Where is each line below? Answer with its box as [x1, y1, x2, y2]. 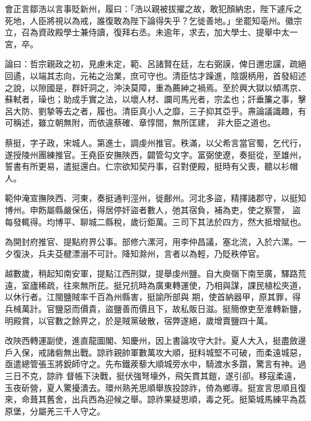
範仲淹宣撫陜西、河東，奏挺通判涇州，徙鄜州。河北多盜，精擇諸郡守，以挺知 [5, 192, 306, 204]
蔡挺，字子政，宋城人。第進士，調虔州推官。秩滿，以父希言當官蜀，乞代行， [5, 136, 306, 149]
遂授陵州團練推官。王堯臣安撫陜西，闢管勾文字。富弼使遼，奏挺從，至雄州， [5, 148, 306, 160]
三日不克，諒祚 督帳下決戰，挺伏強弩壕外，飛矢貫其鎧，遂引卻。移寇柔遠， [5, 369, 301, 382]
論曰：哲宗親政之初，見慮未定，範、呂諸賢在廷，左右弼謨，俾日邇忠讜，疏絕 [5, 57, 306, 70]
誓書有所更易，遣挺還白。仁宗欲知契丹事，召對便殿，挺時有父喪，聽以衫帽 [5, 160, 298, 172]
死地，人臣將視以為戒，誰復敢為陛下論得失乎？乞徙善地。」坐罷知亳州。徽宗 [5, 14, 302, 26]
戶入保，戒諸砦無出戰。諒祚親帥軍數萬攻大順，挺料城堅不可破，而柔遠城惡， [5, 346, 306, 358]
